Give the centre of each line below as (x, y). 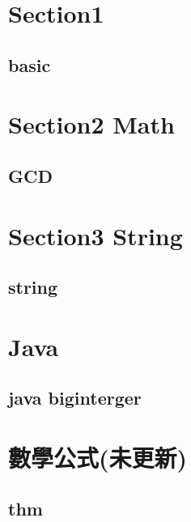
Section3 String (95, 235)
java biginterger (75, 398)
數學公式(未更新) (98, 457)
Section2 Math (91, 124)
